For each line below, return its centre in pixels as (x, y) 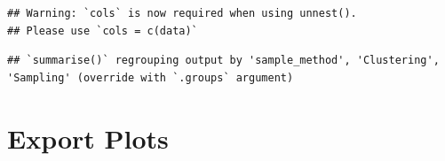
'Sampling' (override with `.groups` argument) (151, 77)
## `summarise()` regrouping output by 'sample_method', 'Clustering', (223, 61)
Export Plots (88, 138)
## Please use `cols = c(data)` (103, 31)
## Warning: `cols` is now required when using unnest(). (182, 13)
